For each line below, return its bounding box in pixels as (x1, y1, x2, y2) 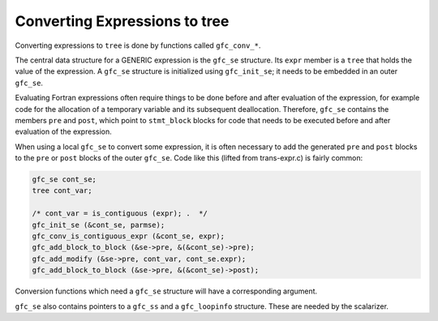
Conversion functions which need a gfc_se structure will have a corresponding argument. (15, 286, 318, 296)
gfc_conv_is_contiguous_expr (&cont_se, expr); (32, 232, 225, 241)
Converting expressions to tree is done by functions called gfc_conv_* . (15, 41, 261, 50)
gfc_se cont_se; (32, 175, 97, 184)
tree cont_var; (32, 186, 92, 195)
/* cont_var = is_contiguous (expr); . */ (32, 209, 208, 218)
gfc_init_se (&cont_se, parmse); (32, 220, 165, 229)
